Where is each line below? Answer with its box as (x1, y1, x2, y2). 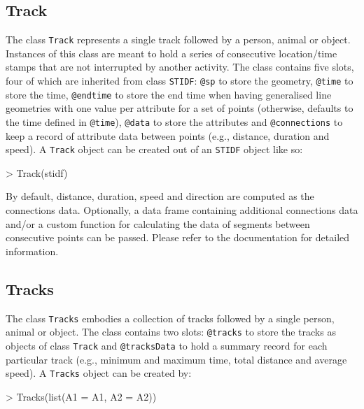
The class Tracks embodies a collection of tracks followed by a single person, (6, 310, 335, 325)
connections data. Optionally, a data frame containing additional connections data (6, 203, 358, 217)
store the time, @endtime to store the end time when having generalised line (6, 87, 332, 101)
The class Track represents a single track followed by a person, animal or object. (6, 32, 351, 47)
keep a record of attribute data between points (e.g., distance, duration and (6, 128, 330, 143)
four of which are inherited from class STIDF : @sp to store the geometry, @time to (6, 73, 353, 88)
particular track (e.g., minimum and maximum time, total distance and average (6, 352, 347, 366)
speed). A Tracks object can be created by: (6, 366, 192, 380)
